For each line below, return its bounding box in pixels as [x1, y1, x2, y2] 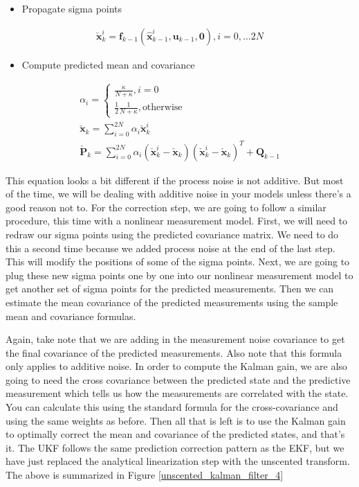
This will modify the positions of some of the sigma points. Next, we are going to [6, 254, 350, 269]
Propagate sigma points [21, 1, 122, 15]
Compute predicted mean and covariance [21, 57, 195, 71]
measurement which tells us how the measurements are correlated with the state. [6, 386, 349, 400]
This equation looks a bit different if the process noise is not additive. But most [6, 172, 344, 187]
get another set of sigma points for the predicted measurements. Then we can [6, 281, 334, 296]
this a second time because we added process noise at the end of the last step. [6, 240, 335, 255]
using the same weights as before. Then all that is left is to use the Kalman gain [6, 413, 346, 427]
